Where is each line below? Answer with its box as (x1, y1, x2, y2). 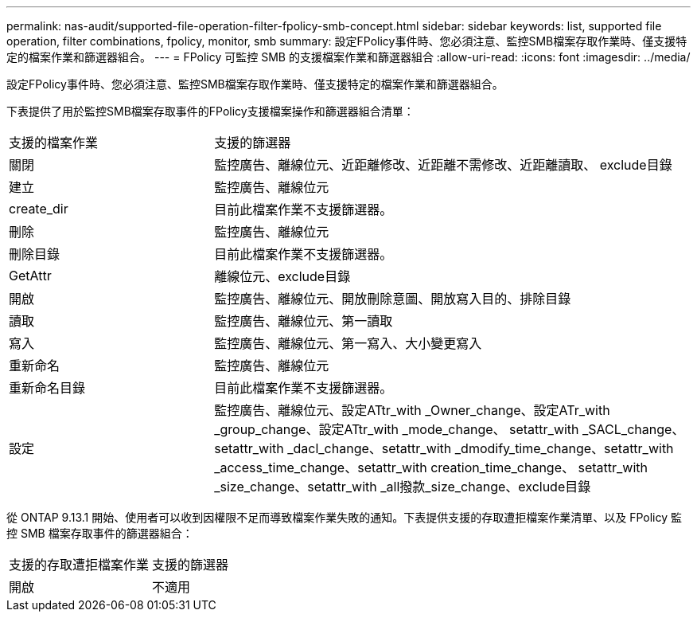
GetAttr (9, 268, 52, 284)
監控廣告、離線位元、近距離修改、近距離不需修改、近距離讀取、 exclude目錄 (214, 157, 672, 173)
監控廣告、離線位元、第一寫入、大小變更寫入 (214, 335, 482, 351)
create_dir (9, 201, 68, 217)
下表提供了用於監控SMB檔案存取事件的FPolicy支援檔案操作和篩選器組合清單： (6, 104, 415, 118)
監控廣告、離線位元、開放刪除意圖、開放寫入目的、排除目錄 (214, 291, 571, 307)
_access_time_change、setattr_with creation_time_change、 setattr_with (214, 460, 648, 475)
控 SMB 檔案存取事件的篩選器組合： (6, 526, 193, 540)
